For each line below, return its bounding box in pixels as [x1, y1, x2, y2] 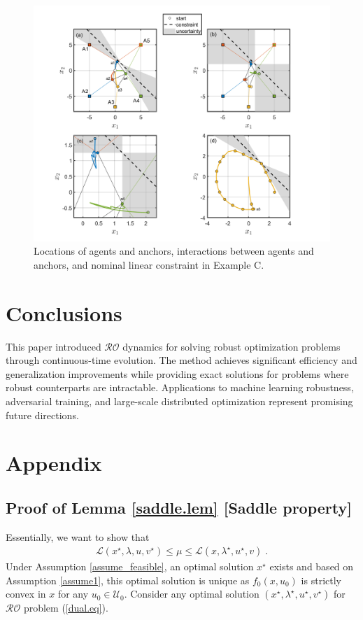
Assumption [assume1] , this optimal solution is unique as [6, 572, 250, 587]
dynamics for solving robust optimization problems [122, 339, 341, 353]
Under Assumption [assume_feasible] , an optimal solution [6, 559, 254, 574]
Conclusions [6, 298, 122, 327]
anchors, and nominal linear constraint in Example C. [34, 257, 264, 272]
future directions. [6, 407, 79, 422]
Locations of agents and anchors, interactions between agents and [34, 244, 314, 258]
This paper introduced [6, 339, 101, 353]
